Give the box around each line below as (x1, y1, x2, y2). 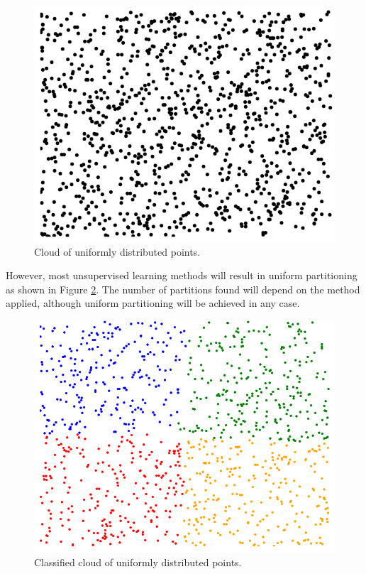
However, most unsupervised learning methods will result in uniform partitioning (6, 268, 357, 283)
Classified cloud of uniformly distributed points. (34, 555, 242, 570)
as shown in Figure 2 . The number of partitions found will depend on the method (6, 281, 360, 296)
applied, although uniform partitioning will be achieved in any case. (6, 296, 300, 310)
